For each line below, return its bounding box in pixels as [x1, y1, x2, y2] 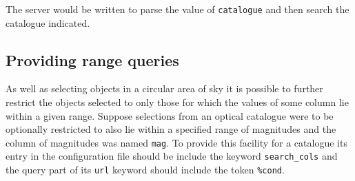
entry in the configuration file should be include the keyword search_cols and [6, 149, 338, 163]
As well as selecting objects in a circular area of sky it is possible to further [6, 81, 323, 96]
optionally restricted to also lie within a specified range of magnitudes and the [6, 122, 336, 136]
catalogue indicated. [6, 15, 90, 30]
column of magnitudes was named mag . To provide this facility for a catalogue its [6, 135, 347, 149]
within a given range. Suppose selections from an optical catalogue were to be [6, 108, 334, 123]
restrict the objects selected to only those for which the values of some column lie [6, 95, 349, 109]
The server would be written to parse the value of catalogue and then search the [6, 2, 349, 16]
